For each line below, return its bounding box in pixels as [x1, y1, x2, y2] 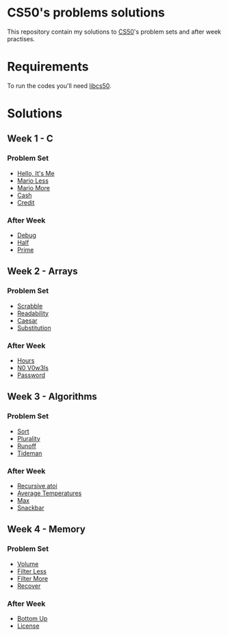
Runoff [16, 442, 36, 450]
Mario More [16, 183, 50, 192]
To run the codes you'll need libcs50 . [7, 81, 112, 90]
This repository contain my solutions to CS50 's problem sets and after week [7, 27, 221, 36]
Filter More [16, 574, 49, 582]
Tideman [16, 448, 42, 457]
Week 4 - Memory [7, 523, 86, 535]
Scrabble [16, 302, 43, 310]
